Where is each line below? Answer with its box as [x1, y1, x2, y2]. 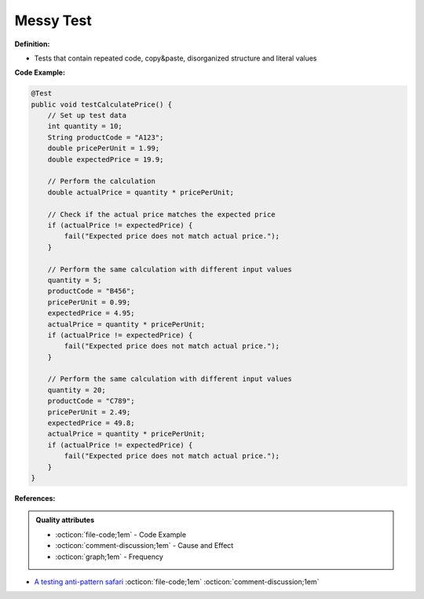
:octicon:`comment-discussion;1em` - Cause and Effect [55, 541, 234, 550]
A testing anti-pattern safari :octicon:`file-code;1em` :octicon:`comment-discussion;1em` [34, 577, 320, 586]
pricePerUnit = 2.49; [47, 407, 131, 416]
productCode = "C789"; [47, 396, 135, 406]
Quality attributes [35, 515, 94, 525]
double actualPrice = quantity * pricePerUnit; [47, 188, 235, 196]
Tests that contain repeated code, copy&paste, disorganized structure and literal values [34, 53, 317, 63]
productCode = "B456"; [47, 287, 135, 296]
